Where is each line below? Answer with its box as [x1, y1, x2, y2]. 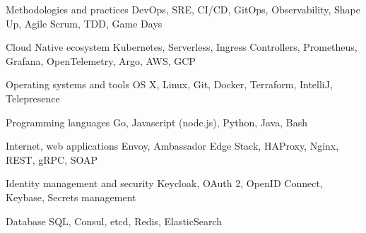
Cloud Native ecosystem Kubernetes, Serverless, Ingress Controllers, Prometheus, [6, 40, 358, 54]
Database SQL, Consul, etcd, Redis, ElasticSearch [6, 213, 223, 228]
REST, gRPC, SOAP [6, 152, 98, 167]
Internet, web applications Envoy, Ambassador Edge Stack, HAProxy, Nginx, [6, 138, 339, 153]
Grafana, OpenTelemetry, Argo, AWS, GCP [6, 53, 196, 68]
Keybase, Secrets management [6, 189, 136, 204]
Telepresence [6, 90, 60, 105]
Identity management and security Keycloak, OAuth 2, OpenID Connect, [6, 176, 323, 191]
